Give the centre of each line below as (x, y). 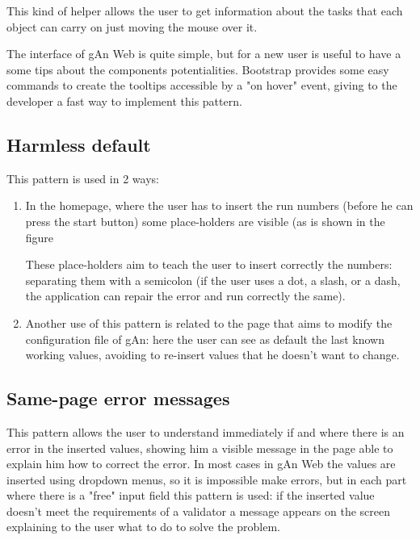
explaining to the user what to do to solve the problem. (143, 527)
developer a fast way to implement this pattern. (124, 100)
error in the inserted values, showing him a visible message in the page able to (200, 448)
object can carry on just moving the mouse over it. (132, 26)
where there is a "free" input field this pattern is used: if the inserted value (191, 495)
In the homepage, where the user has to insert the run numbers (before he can (219, 205)
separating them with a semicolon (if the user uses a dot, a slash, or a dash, (213, 280)
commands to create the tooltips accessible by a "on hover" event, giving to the (202, 85)
